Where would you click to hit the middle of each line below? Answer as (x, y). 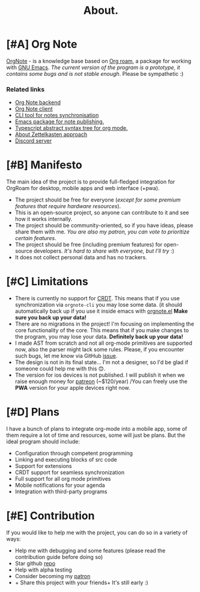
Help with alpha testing (43, 570)
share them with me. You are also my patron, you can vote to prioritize (102, 232)
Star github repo (35, 563)
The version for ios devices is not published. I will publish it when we (100, 375)
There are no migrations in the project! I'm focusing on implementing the (105, 324)
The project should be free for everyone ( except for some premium (98, 200)
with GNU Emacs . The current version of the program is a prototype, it (93, 67)
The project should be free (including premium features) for (89, 245)
